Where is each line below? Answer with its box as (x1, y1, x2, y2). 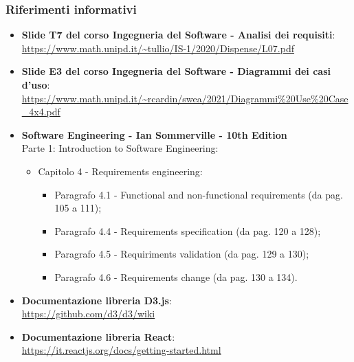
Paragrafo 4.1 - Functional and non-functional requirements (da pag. (54, 187, 343, 201)
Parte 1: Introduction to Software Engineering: (21, 141, 219, 155)
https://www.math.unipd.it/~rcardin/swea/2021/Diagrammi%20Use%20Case (21, 91, 349, 105)
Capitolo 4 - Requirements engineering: (38, 163, 203, 178)
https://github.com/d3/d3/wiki (21, 306, 155, 321)
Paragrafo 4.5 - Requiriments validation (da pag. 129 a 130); (54, 247, 309, 261)
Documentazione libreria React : (21, 329, 175, 343)
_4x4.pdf (21, 104, 60, 119)
